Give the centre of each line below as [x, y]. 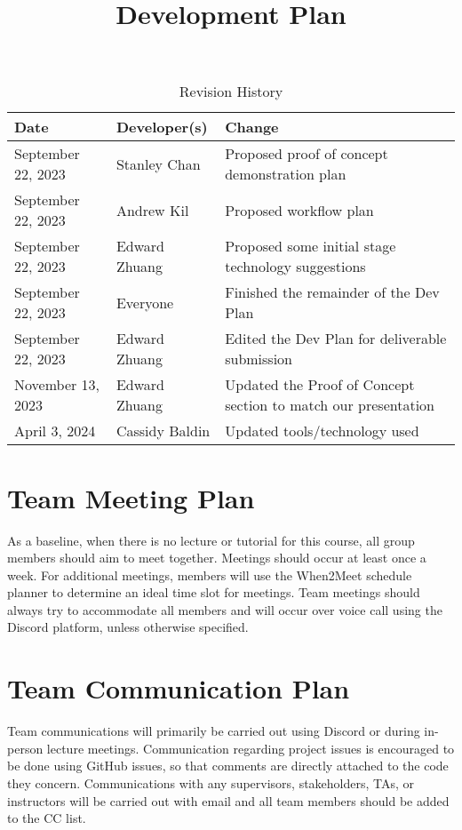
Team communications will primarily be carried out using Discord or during [214, 731]
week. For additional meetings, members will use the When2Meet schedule [210, 575]
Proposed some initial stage [311, 246]
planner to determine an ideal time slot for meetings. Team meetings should [214, 592]
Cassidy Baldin [163, 431]
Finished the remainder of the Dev [332, 292]
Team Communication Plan [179, 688]
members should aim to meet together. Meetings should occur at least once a [217, 558]
